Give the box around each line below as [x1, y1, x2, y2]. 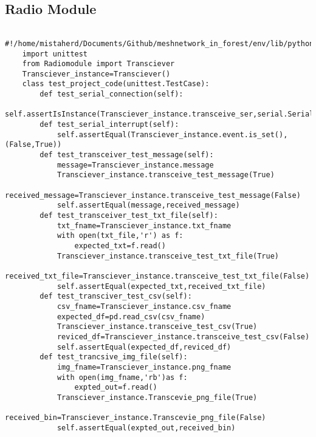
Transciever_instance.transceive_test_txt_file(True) [57, 251, 280, 260]
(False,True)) [5, 140, 62, 149]
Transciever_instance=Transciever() [22, 69, 171, 78]
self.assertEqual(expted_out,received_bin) [57, 423, 236, 432]
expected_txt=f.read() [74, 241, 166, 250]
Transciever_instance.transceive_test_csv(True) [57, 322, 258, 331]
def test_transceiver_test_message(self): [39, 151, 214, 160]
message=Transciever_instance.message [57, 160, 214, 169]
